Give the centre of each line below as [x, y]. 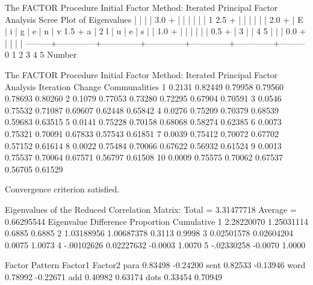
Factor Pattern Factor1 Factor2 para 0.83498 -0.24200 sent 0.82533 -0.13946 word [155, 265]
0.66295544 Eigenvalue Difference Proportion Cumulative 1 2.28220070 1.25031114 [156, 221]
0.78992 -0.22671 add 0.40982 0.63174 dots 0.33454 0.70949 [113, 276]
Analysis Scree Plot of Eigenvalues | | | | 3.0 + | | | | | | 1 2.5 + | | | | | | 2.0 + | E [154, 19]
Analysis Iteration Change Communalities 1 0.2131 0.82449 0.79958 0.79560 [144, 86]
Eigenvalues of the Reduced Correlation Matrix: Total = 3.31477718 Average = [151, 209]
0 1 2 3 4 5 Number [41, 54]
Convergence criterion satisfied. [62, 189]
